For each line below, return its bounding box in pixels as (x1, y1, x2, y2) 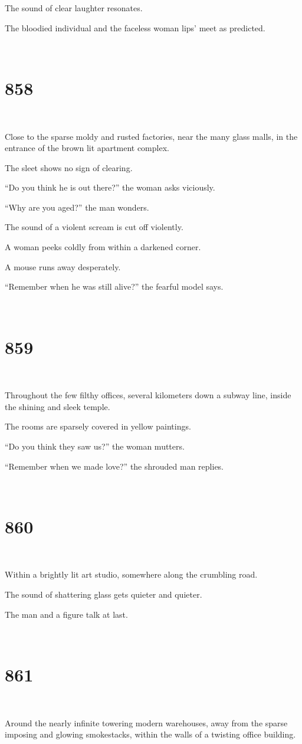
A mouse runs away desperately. (5, 260, 121, 273)
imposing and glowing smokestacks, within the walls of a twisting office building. (5, 728, 296, 740)
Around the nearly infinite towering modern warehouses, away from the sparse (5, 716, 288, 729)
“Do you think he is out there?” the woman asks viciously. (5, 181, 215, 194)
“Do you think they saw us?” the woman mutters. (5, 440, 185, 452)
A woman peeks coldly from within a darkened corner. (5, 241, 201, 253)
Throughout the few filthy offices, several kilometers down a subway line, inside (5, 389, 291, 401)
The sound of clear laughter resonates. (5, 2, 143, 14)
